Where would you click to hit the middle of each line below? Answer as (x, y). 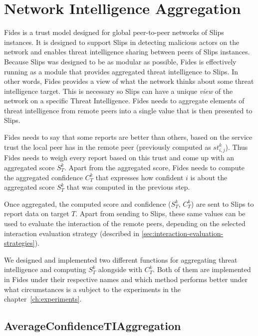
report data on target (37, 213)
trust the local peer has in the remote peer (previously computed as (108, 147)
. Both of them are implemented (202, 269)
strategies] (19, 243)
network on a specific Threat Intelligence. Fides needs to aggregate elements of (124, 101)
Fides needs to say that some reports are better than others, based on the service (128, 137)
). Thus (237, 147)
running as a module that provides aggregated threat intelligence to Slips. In (121, 71)
